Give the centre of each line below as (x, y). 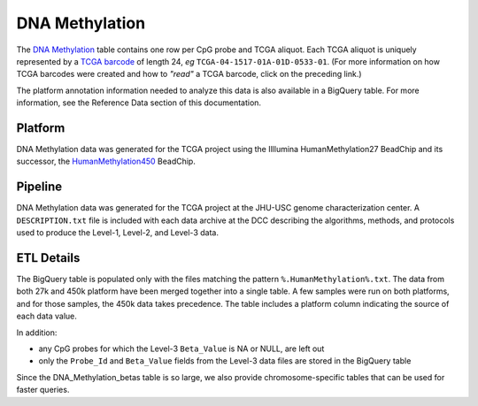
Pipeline (39, 187)
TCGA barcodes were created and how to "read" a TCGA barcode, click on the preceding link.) (189, 74)
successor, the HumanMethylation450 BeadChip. (106, 161)
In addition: (37, 333)
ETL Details (48, 258)
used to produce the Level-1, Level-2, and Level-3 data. (117, 233)
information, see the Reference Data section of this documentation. (139, 103)
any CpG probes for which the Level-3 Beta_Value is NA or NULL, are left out (181, 349)
